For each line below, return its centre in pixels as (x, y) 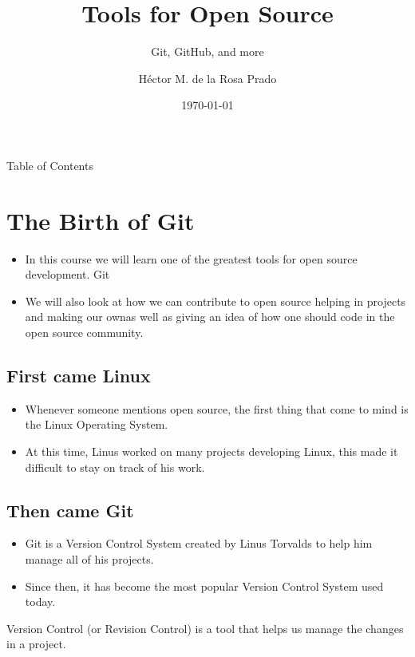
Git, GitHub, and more (207, 51)
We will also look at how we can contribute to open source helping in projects (215, 301)
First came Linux (79, 375)
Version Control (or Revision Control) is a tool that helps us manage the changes (205, 628)
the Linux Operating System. (97, 424)
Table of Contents (50, 165)
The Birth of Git (101, 220)
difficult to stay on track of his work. (115, 467)
